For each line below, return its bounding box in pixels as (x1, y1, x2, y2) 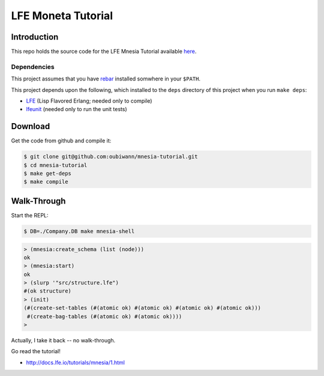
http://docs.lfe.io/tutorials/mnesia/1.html (26, 359, 125, 366)
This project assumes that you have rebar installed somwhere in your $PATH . (11, 75, 201, 82)
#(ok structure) (23, 288, 72, 294)
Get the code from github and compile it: (11, 137, 112, 144)
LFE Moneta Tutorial (11, 9, 113, 22)
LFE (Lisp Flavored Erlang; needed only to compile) (26, 97, 152, 105)
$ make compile (23, 178, 68, 186)
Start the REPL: (11, 211, 49, 219)
